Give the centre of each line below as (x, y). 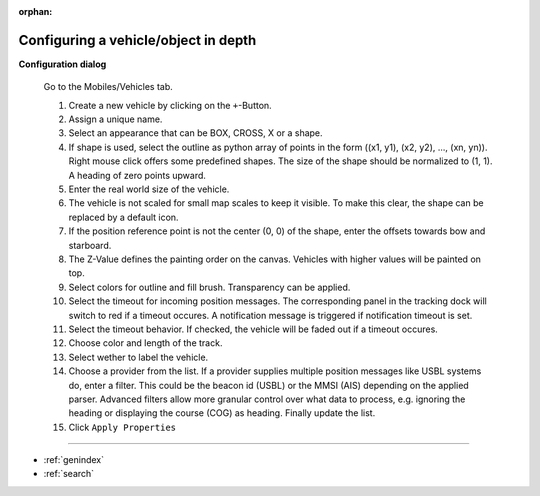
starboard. (90, 245)
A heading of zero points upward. (137, 175)
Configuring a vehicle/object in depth (137, 40)
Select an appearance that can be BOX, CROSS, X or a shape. (196, 133)
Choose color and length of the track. (145, 343)
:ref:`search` (69, 474)
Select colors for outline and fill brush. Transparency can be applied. (209, 287)
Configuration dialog (62, 64)
